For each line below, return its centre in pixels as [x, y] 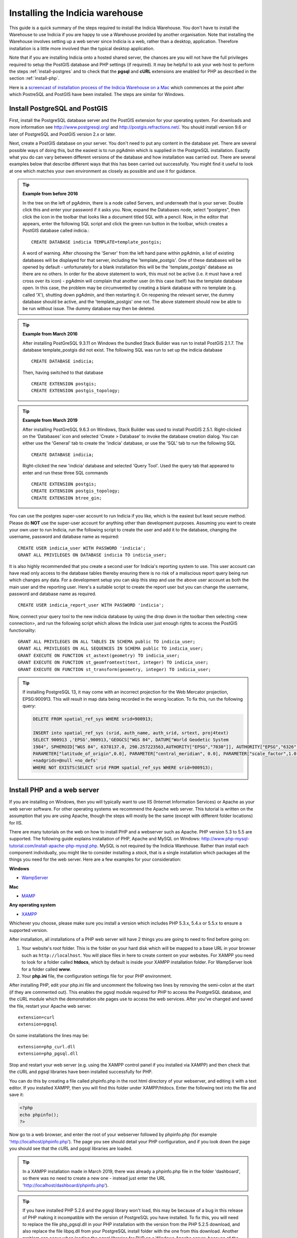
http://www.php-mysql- [225, 839]
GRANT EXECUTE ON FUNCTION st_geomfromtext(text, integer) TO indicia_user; [113, 663]
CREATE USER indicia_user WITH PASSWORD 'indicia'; [82, 548]
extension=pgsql [38, 1024]
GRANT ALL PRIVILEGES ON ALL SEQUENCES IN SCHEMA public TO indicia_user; [111, 648]
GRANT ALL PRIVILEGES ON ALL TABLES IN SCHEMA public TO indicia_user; [107, 642]
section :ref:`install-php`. [34, 78]
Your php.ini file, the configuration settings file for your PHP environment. [97, 976]
